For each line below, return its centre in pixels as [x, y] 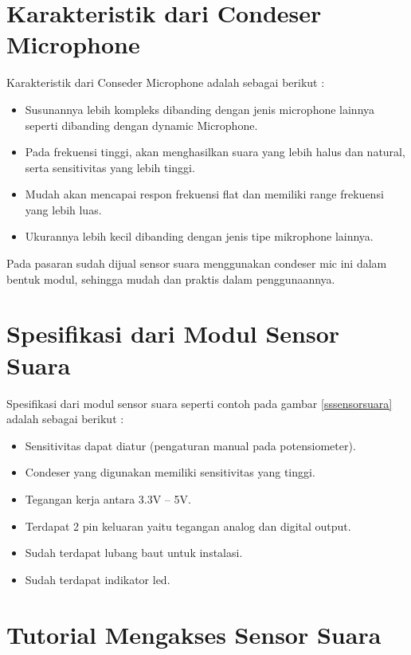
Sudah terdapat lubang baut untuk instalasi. [134, 553]
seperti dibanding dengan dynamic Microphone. [141, 125]
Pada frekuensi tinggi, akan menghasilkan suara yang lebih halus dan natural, [215, 152]
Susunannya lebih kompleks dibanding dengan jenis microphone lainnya [200, 109]
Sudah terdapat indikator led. [98, 579]
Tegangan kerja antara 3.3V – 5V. [108, 498]
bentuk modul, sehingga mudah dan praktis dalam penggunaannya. [171, 278]
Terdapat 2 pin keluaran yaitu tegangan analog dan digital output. [188, 526]
